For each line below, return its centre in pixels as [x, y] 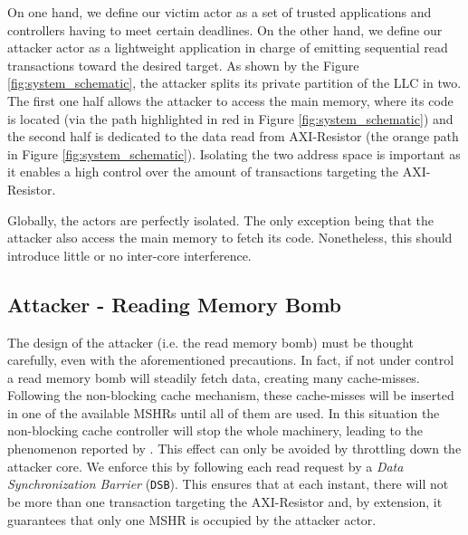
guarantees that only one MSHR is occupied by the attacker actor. [192, 519]
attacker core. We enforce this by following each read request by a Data [205, 466]
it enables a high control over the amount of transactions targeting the [203, 172]
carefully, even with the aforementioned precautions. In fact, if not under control [231, 360]
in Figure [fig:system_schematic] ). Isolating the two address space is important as [234, 153]
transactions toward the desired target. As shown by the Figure [183, 65]
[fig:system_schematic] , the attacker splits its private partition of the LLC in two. [234, 83]
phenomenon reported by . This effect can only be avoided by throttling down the [234, 449]
